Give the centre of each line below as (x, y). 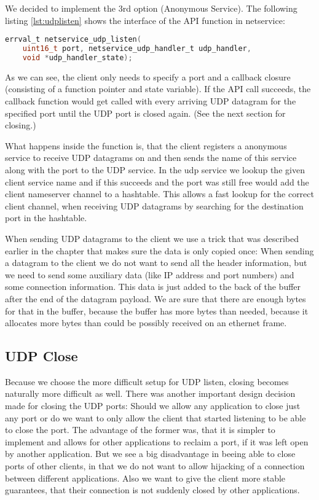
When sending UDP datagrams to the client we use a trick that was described (152, 238)
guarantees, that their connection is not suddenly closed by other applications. (152, 490)
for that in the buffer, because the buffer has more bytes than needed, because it (157, 311)
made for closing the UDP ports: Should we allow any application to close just (153, 406)
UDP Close (41, 356)
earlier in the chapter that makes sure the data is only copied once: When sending (159, 250)
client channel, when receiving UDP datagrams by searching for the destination (154, 205)
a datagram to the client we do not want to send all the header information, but (156, 263)
